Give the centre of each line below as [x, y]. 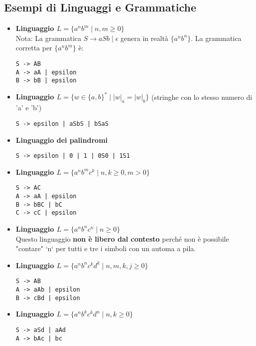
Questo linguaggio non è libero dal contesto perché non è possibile [122, 238]
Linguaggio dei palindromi [62, 140]
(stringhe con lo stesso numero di [202, 97]
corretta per [34, 48]
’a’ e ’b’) [29, 108]
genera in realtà [144, 38]
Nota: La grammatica [49, 38]
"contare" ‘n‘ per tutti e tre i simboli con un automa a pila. [106, 248]
